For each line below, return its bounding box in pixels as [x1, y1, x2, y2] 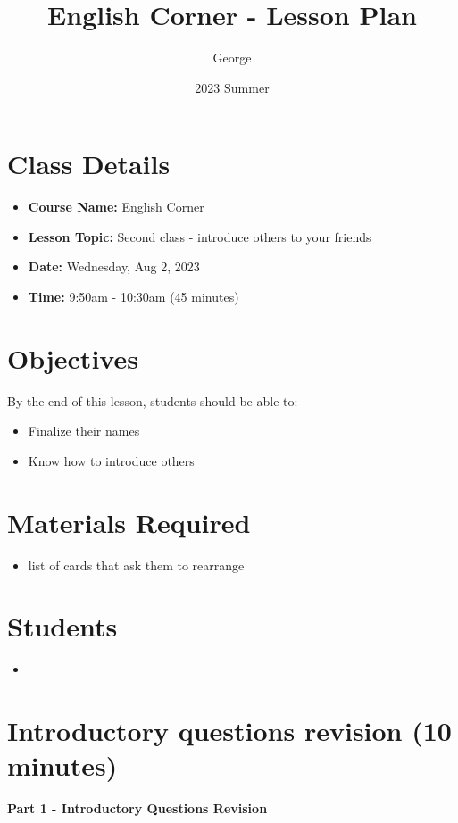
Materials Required [7, 503, 251, 540]
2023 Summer [195, 78, 270, 96]
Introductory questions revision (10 [7, 712, 452, 749]
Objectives [7, 339, 138, 376]
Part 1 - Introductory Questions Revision [7, 799, 268, 818]
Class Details [7, 145, 171, 182]
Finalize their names [28, 421, 140, 440]
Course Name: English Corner [28, 197, 204, 216]
